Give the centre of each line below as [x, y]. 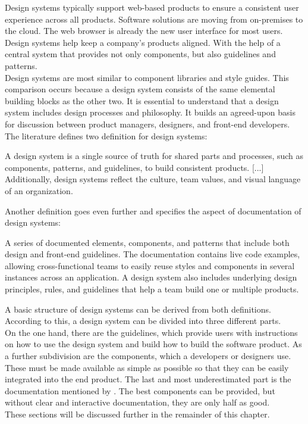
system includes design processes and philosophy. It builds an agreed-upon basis [150, 112]
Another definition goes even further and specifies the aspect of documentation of [153, 211]
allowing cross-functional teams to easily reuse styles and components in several [150, 265]
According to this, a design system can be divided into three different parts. [143, 321]
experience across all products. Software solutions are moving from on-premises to [154, 19]
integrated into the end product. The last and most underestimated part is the [148, 379]
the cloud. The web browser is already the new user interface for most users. [144, 31]
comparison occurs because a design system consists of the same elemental [140, 89]
